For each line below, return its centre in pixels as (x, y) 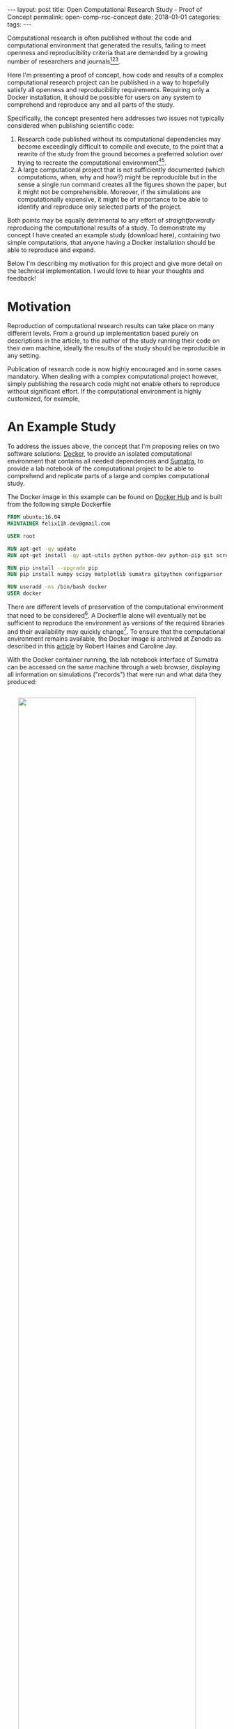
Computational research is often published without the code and (99, 38)
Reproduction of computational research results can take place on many (111, 326)
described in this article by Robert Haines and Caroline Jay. (92, 646)
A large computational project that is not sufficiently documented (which (121, 170)
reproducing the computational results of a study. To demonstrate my (107, 228)
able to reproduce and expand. (52, 250)
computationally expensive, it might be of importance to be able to (112, 200)
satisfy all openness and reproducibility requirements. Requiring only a (108, 89)
